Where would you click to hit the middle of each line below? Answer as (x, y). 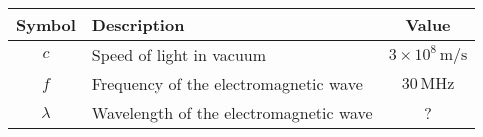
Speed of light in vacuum (179, 54)
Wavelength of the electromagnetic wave (232, 112)
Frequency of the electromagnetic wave (227, 83)
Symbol (46, 24)
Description (138, 24)
